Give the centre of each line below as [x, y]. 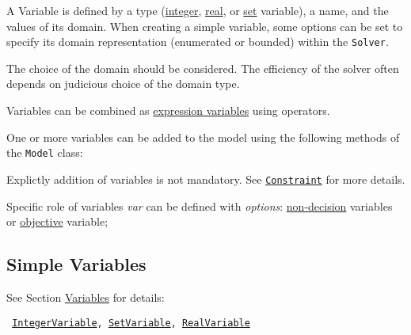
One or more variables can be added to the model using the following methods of [203, 137]
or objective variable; [57, 221]
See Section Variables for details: [86, 297]
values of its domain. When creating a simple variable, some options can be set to [205, 26]
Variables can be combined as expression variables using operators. [168, 110]
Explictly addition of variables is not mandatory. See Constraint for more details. [206, 179]
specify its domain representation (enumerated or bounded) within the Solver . [198, 42]
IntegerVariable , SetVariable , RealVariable [131, 323]
